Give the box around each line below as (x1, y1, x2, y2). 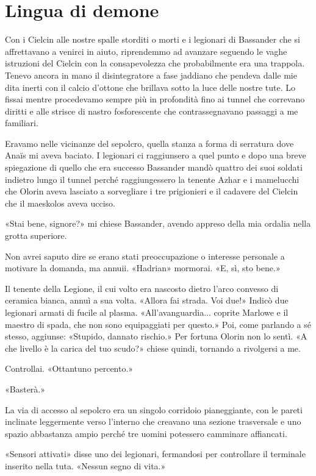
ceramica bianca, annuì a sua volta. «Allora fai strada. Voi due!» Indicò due (5, 294, 289, 307)
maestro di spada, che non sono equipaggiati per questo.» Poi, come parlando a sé (5, 318, 311, 330)
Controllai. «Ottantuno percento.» (5, 362, 134, 375)
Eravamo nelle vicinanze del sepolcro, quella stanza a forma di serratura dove (5, 137, 294, 149)
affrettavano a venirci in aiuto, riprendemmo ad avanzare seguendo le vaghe (5, 44, 287, 57)
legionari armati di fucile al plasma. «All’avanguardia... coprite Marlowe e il (5, 306, 289, 318)
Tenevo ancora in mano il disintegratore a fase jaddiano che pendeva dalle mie (5, 68, 297, 81)
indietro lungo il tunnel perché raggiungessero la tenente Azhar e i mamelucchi (5, 172, 300, 185)
